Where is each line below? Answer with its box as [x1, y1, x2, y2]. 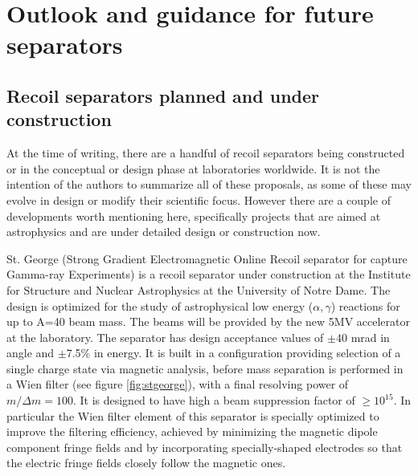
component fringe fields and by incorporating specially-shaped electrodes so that [6, 438, 403, 455]
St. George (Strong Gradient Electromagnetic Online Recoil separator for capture [6, 250, 408, 266]
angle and [6, 344, 55, 361]
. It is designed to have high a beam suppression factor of [72, 392, 355, 409]
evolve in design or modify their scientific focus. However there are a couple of [6, 191, 391, 208]
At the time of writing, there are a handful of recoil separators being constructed [6, 144, 405, 161]
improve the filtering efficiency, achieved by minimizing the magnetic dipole [6, 423, 378, 440]
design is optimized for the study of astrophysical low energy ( [6, 297, 313, 314]
